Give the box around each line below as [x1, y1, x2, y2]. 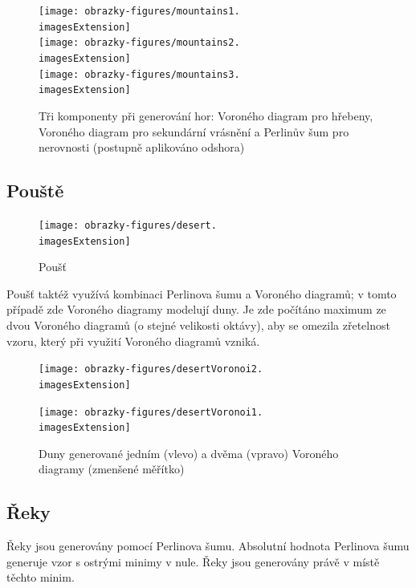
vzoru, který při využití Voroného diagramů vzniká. [6, 332, 260, 349]
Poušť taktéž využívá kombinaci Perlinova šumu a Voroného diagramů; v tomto [6, 285, 397, 302]
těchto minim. [6, 569, 75, 586]
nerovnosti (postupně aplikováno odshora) [39, 139, 245, 156]
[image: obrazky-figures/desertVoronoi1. [39, 406, 263, 418]
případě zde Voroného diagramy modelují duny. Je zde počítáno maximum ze [6, 301, 386, 318]
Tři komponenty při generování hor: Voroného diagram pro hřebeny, [39, 107, 373, 124]
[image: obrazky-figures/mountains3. [39, 68, 240, 80]
